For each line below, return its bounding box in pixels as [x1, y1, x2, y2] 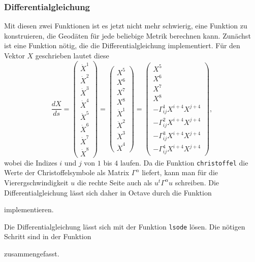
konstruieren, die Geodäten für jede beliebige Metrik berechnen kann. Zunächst [4, 30, 251, 41]
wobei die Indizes [4, 157, 57, 168]
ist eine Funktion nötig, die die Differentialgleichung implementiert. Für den [4, 40, 240, 51]
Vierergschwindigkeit [4, 177, 69, 187]
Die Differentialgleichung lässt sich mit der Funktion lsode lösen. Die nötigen [4, 221, 245, 232]
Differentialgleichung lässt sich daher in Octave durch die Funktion [4, 187, 212, 198]
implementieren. [4, 204, 54, 215]
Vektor [4, 50, 25, 60]
